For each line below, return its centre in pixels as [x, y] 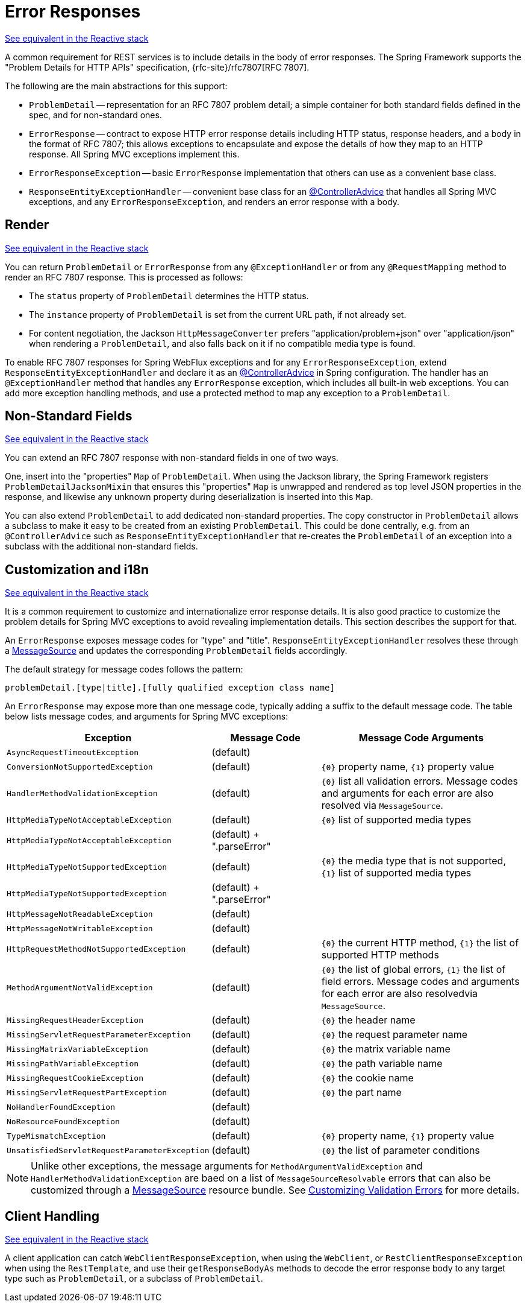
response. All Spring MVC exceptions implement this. [134, 154]
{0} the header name [368, 1020]
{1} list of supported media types [396, 873]
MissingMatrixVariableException [77, 1049]
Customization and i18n [77, 569]
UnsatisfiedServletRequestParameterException [108, 1150]
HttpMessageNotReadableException [80, 914]
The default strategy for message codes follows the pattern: [124, 669]
